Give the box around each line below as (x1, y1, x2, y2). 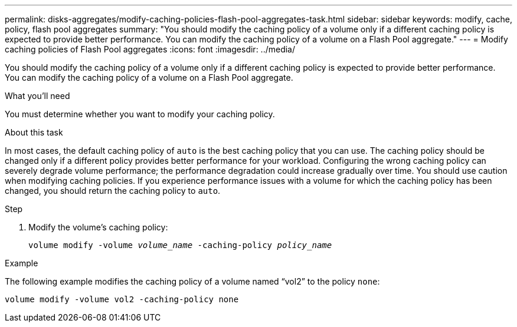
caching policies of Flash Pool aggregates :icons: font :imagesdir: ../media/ (5, 44, 296, 54)
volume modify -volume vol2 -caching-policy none (5, 295, 239, 304)
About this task (5, 127, 63, 137)
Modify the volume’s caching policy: (28, 222, 168, 232)
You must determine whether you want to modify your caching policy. (5, 109, 275, 119)
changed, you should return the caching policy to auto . (5, 186, 221, 196)
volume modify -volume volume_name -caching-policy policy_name (28, 240, 332, 250)
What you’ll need (5, 91, 70, 101)
